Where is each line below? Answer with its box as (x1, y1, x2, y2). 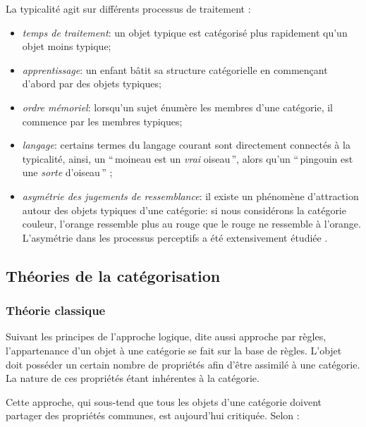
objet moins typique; (22, 39, 111, 54)
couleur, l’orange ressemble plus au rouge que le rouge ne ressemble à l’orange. (22, 216, 361, 231)
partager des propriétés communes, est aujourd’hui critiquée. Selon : (6, 408, 300, 423)
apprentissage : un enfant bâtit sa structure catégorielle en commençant (22, 62, 328, 77)
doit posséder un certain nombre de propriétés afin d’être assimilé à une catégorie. (6, 357, 360, 371)
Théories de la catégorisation (6, 264, 221, 286)
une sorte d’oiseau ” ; (22, 165, 113, 180)
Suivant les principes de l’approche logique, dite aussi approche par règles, (6, 329, 327, 344)
